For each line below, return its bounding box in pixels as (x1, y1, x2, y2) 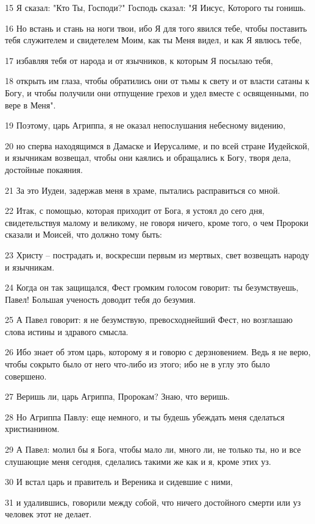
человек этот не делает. (5, 508, 92, 520)
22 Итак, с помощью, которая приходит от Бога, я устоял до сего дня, (5, 204, 264, 217)
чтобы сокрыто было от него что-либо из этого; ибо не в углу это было (5, 358, 270, 370)
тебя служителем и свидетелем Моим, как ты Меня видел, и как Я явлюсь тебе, (5, 34, 302, 46)
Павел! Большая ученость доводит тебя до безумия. (5, 292, 196, 305)
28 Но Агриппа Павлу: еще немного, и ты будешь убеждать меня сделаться (5, 410, 285, 423)
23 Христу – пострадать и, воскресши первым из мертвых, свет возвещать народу (5, 248, 310, 261)
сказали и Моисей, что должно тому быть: (5, 228, 162, 241)
